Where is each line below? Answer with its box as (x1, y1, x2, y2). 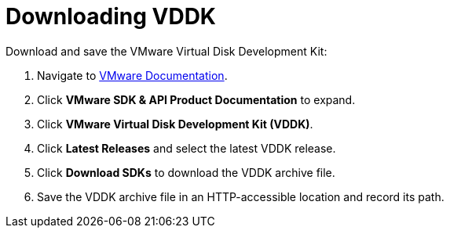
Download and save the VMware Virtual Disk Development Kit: (5, 44, 327, 58)
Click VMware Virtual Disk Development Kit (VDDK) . (37, 117, 313, 131)
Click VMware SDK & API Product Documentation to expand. (37, 92, 356, 106)
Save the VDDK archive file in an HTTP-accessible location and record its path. (37, 189, 445, 203)
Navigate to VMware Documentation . (37, 68, 228, 82)
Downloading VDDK (5, 3, 217, 30)
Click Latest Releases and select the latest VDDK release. (37, 141, 336, 155)
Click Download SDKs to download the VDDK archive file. (37, 165, 335, 179)
